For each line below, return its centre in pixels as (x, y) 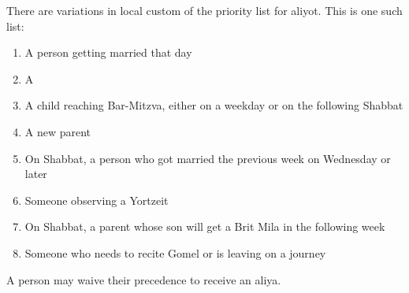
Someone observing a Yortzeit (97, 200)
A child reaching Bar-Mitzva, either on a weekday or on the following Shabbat (214, 105)
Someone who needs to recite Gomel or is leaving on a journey (175, 252)
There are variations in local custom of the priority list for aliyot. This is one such (204, 10)
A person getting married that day (108, 52)
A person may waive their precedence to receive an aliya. (144, 279)
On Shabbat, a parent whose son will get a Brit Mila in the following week (205, 226)
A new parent (58, 131)
